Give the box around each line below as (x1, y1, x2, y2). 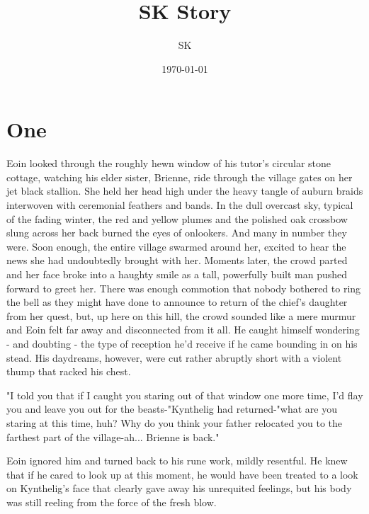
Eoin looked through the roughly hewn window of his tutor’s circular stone (6, 156, 331, 171)
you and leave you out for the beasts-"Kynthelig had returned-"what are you (6, 401, 337, 416)
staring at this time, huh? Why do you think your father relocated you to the (6, 415, 343, 430)
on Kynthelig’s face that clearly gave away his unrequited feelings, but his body (6, 481, 352, 496)
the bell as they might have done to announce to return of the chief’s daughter (6, 295, 348, 309)
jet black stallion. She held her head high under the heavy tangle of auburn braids (6, 183, 363, 198)
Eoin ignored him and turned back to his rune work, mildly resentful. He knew (6, 453, 348, 468)
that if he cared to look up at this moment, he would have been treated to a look (6, 467, 358, 481)
